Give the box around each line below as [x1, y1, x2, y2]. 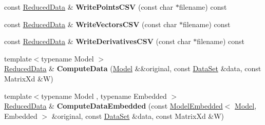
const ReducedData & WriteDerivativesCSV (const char [4, 36, 191, 47]
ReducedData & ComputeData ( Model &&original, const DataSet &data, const [4, 63, 261, 74]
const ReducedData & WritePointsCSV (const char [4, 2, 174, 12]
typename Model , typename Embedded [41, 90, 167, 101]
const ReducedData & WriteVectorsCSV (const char [4, 18, 177, 29]
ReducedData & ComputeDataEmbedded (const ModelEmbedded [4, 100, 223, 111]
